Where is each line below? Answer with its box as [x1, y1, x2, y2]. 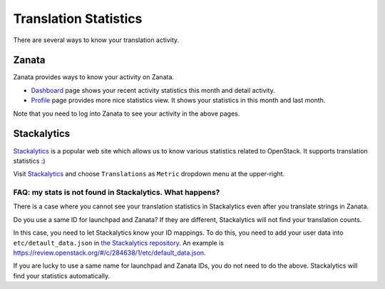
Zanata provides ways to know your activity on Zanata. [13, 73, 175, 81]
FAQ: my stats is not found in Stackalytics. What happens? [13, 188, 220, 198]
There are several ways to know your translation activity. [13, 36, 180, 44]
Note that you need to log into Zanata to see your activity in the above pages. [13, 109, 240, 118]
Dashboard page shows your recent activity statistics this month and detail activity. [31, 86, 276, 94]
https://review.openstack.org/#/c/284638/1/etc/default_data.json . [13, 248, 206, 257]
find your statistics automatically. [13, 271, 111, 280]
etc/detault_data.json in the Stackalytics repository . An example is [13, 238, 225, 247]
